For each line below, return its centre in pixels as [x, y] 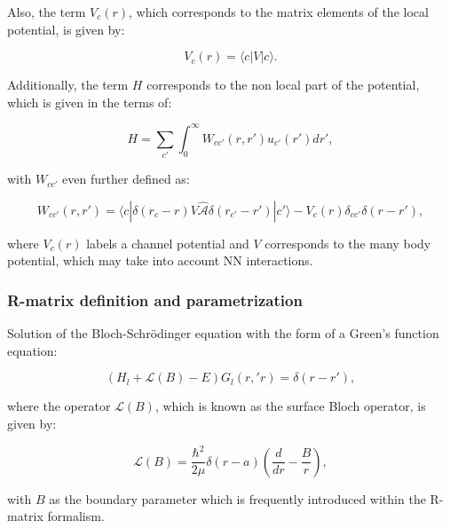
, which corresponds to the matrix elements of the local [279, 12]
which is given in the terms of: [90, 102]
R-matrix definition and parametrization [155, 299]
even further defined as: [126, 179]
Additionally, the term [68, 85]
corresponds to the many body [348, 243]
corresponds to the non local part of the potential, [283, 85]
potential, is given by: [66, 29]
